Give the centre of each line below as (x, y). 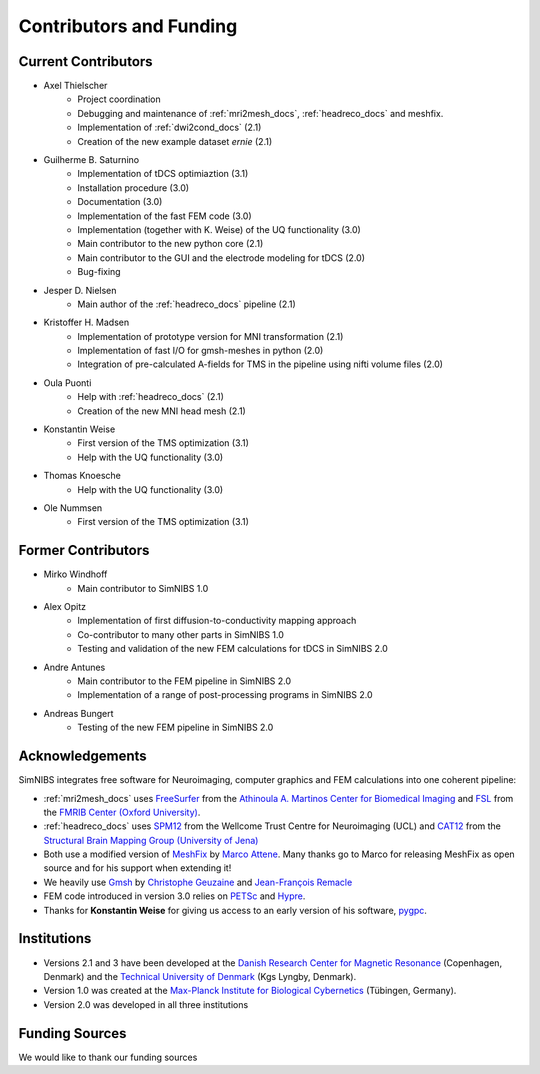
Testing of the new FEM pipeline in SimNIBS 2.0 (175, 727)
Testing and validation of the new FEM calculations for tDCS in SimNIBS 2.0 (233, 649)
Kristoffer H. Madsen (86, 322)
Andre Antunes (74, 667)
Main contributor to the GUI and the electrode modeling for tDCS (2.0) (221, 257)
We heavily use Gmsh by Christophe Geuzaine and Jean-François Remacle (198, 882)
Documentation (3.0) (120, 202)
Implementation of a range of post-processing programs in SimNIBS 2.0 (225, 695)
